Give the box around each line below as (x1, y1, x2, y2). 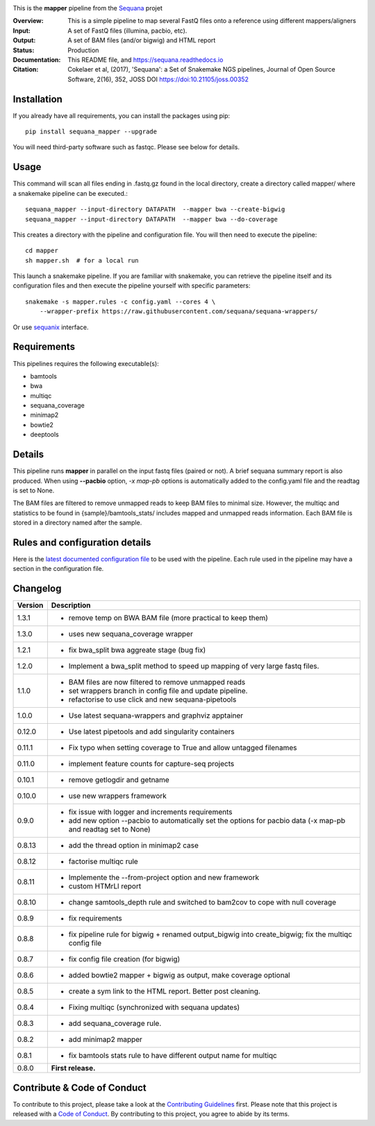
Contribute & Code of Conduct (12, 1082, 147, 1093)
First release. (51, 1063, 96, 1073)
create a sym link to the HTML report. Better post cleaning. (68, 986, 260, 996)
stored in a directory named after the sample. (12, 518, 142, 527)
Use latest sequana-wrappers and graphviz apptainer (68, 711, 244, 720)
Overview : (12, 17, 44, 25)
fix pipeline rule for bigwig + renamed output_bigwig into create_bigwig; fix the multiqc (68, 929, 353, 939)
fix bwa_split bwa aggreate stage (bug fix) (68, 645, 206, 655)
